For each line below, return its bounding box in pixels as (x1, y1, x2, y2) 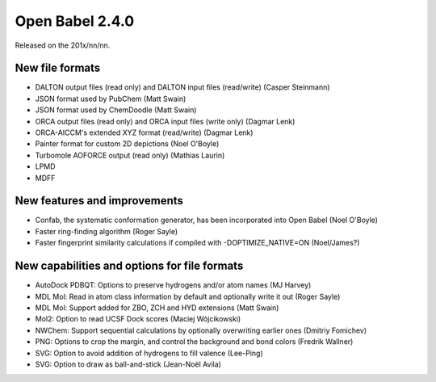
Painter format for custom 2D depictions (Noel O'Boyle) (35, 139, 220, 149)
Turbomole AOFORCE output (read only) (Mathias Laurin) (35, 150, 225, 160)
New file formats (15, 61, 101, 75)
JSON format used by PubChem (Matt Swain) (35, 94, 187, 103)
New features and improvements (15, 194, 183, 208)
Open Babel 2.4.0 (15, 12, 135, 30)
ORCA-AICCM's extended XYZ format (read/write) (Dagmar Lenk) (35, 128, 254, 137)
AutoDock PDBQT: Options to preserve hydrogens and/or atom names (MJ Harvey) (35, 280, 312, 290)
